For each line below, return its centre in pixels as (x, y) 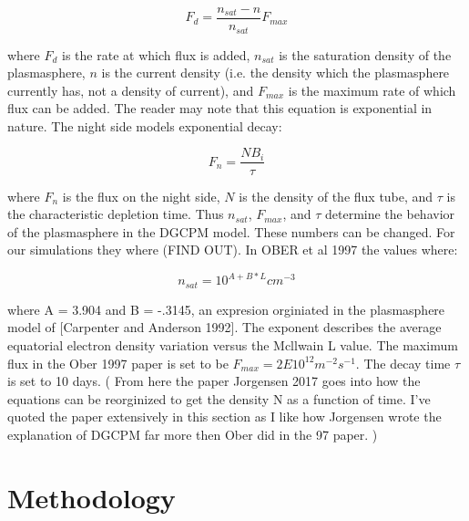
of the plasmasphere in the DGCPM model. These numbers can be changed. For (231, 231)
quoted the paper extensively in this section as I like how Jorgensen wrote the (224, 417)
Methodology (92, 497)
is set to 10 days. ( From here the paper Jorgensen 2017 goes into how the (214, 381)
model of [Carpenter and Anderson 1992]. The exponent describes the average (224, 327)
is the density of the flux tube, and (336, 196)
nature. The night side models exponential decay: (145, 125)
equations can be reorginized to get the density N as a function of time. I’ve (219, 398)
